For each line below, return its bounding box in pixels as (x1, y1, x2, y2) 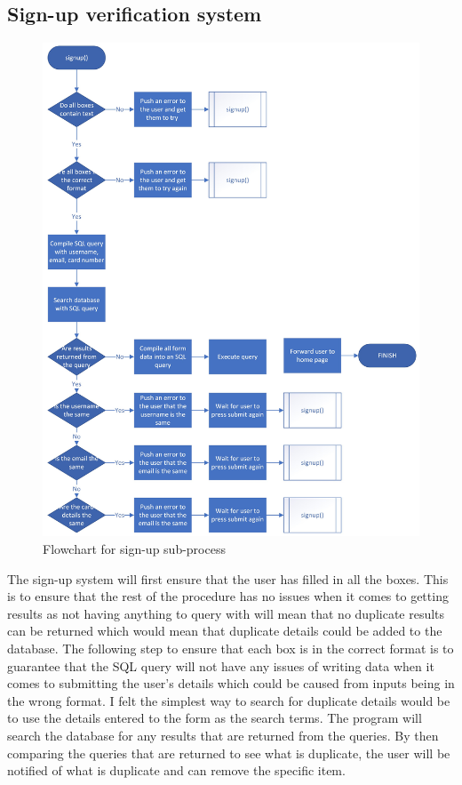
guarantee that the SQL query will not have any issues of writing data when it (7, 656, 434, 675)
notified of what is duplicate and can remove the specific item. (7, 761, 346, 780)
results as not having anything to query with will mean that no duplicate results (7, 604, 445, 622)
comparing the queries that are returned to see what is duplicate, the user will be (7, 743, 450, 762)
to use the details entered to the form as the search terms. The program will (7, 709, 422, 727)
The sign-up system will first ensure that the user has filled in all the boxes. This (7, 569, 449, 588)
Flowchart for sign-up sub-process (43, 540, 226, 557)
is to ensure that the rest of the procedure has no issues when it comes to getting (7, 587, 449, 605)
